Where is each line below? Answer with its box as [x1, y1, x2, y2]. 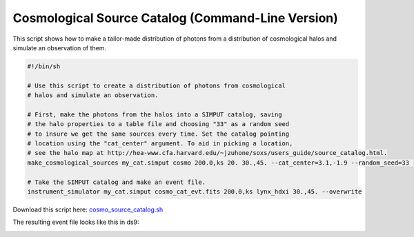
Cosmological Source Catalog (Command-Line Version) [12, 10, 338, 25]
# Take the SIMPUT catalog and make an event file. [27, 178, 206, 186]
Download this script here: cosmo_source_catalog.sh [12, 205, 164, 214]
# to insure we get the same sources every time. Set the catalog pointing [27, 130, 290, 138]
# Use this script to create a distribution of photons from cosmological [27, 81, 286, 90]
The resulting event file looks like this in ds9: [12, 218, 139, 227]
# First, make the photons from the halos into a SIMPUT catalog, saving [27, 110, 282, 118]
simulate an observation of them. [12, 43, 107, 52]
